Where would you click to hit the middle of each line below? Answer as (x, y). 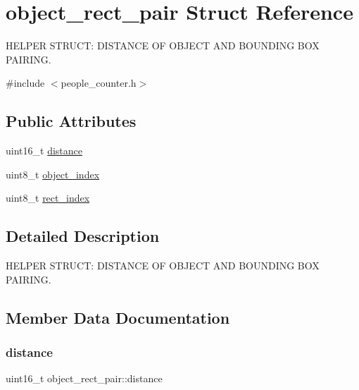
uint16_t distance (44, 151)
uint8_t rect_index (48, 198)
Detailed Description (83, 236)
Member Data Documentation (118, 317)
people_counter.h (99, 83)
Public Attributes (71, 121)
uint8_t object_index (53, 174)
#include (25, 83)
